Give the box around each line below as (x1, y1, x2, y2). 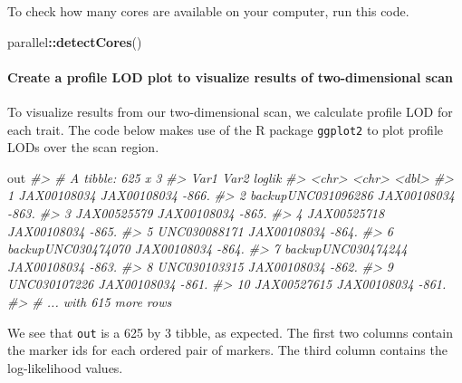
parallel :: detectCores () (7, 32, 142, 51)
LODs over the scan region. (7, 138, 159, 157)
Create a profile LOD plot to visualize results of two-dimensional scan (7, 67, 454, 86)
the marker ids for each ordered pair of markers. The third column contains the (7, 340, 448, 359)
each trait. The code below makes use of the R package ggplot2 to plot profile (7, 120, 443, 139)
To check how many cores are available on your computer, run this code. (7, 2, 409, 20)
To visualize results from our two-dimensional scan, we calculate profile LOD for (7, 101, 453, 120)
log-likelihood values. (7, 358, 123, 377)
